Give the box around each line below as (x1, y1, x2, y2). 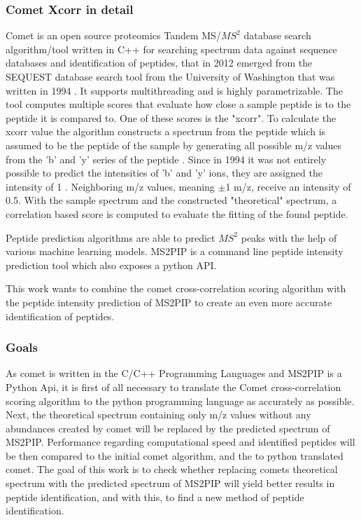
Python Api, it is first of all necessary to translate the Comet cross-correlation (6, 379, 341, 394)
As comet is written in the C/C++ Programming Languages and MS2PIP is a (6, 366, 342, 381)
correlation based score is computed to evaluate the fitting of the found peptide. (6, 206, 348, 221)
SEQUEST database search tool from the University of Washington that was (6, 69, 335, 83)
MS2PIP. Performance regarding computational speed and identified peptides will (6, 435, 355, 449)
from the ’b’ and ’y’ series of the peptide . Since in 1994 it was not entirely (6, 151, 327, 166)
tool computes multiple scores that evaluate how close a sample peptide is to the (6, 97, 351, 111)
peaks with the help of (241, 230, 337, 245)
